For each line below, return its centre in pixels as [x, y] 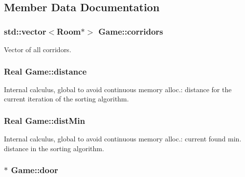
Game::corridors [131, 31]
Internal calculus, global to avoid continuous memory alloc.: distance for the [118, 89]
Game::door [34, 170]
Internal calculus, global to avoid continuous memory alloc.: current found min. [123, 139]
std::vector [25, 31]
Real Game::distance [45, 71]
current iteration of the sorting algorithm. [67, 99]
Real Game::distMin [45, 120]
